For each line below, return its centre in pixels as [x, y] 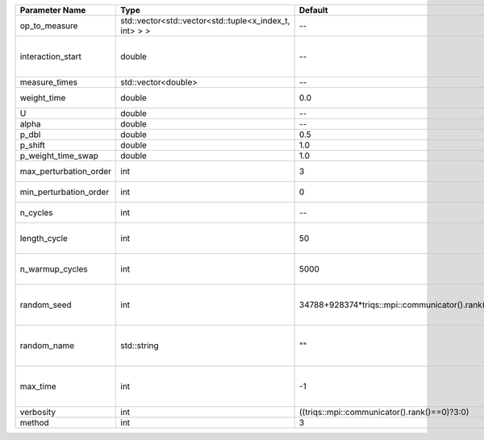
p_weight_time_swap [59, 156]
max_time [38, 386]
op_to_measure [49, 26]
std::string [140, 345]
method [35, 423]
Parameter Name [53, 10]
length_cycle [44, 238]
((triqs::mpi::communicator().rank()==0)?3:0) [384, 412]
